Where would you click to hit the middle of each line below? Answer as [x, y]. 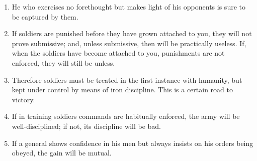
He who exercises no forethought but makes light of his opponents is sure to [128, 7]
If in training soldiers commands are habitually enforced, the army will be [126, 116]
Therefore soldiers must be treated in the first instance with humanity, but [127, 79]
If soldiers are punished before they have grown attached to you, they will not [132, 33]
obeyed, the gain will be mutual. [62, 153]
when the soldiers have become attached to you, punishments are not [118, 53]
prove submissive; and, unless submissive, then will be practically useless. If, [129, 43]
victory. [23, 99]
